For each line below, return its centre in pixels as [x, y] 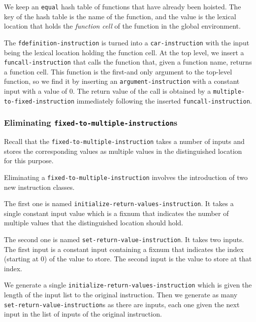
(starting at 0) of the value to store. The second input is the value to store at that [128, 259]
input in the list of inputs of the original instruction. [83, 314]
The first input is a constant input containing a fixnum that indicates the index [124, 249]
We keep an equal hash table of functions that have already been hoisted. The [123, 6]
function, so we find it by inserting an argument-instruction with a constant [122, 81]
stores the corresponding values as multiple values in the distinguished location [123, 151]
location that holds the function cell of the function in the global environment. [122, 26]
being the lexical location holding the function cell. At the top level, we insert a [124, 52]
